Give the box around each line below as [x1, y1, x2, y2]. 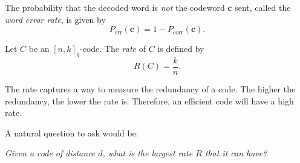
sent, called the [235, 1, 291, 13]
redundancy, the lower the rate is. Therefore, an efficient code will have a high [5, 94, 294, 107]
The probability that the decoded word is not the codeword [5, 1, 225, 13]
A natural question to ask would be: [5, 126, 139, 139]
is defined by [157, 42, 204, 55]
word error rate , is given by [5, 13, 106, 25]
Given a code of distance [5, 147, 96, 159]
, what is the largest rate [102, 147, 193, 159]
